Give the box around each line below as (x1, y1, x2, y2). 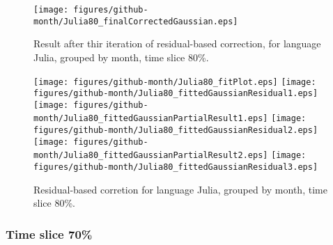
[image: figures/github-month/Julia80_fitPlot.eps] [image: (33, 77, 316, 87)
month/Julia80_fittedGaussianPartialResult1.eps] (33, 113, 268, 124)
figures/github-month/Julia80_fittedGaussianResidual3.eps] (33, 162, 318, 173)
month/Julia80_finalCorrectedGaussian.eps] (33, 16, 238, 26)
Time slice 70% (6, 225, 93, 242)
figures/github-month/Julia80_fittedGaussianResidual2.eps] (33, 125, 318, 136)
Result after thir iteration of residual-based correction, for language (33, 36, 321, 51)
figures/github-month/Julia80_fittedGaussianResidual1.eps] (33, 88, 318, 99)
